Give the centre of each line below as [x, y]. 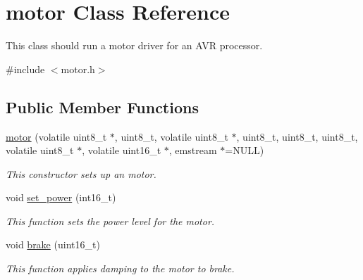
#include [25, 69]
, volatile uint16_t [122, 150]
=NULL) [245, 150]
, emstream [193, 150]
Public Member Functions [102, 107]
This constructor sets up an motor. [81, 173]
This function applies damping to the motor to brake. [120, 268]
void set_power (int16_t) [61, 197]
